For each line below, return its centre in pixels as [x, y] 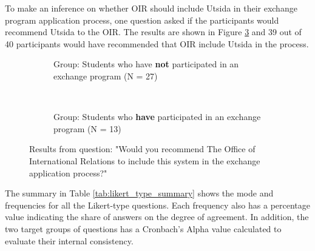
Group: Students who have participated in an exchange [157, 117]
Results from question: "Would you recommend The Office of [142, 149]
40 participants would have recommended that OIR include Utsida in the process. [157, 43]
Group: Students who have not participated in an [146, 64]
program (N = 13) [87, 128]
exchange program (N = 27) [106, 75]
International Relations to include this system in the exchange [145, 160]
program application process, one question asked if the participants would [142, 20]
